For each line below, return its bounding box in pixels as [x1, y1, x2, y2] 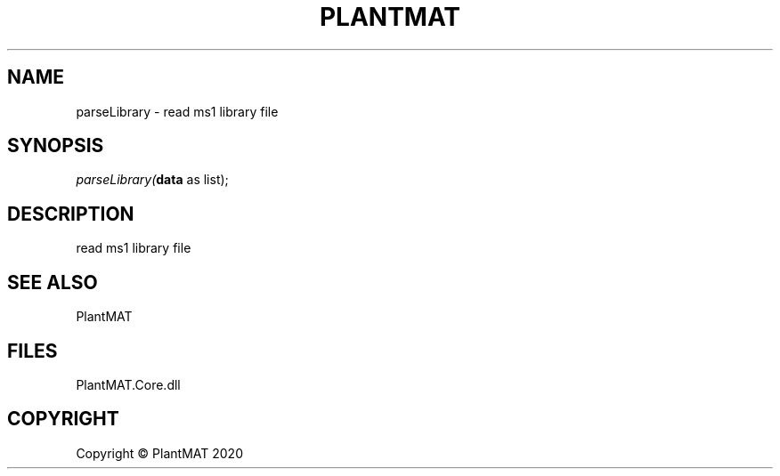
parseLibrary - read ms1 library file [76, 103, 279, 119]
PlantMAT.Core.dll [76, 376, 181, 392]
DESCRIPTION [7, 202, 134, 225]
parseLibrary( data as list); [76, 172, 229, 188]
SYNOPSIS [7, 134, 104, 157]
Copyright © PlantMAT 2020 [76, 445, 243, 461]
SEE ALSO [7, 270, 98, 294]
